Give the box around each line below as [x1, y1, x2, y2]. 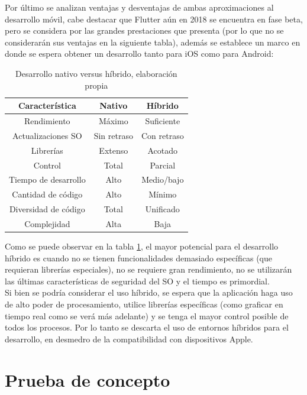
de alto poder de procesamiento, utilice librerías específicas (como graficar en [5, 297, 283, 310]
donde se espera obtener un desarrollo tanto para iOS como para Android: [5, 47, 274, 60]
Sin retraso [93, 129, 133, 141]
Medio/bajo [141, 173, 184, 186]
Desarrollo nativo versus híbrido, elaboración [15, 67, 177, 79]
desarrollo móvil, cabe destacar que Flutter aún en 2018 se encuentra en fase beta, [5, 12, 303, 25]
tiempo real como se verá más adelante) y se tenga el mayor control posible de [5, 309, 289, 322]
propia [85, 79, 108, 91]
